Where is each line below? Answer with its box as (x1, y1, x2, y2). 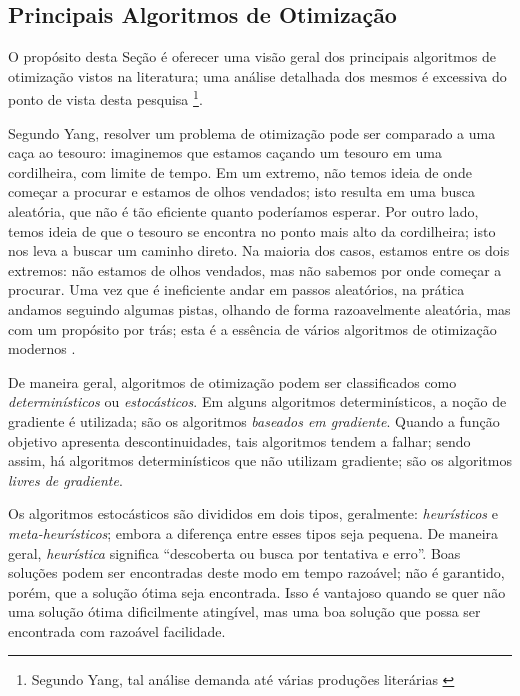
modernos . (8, 338, 76, 359)
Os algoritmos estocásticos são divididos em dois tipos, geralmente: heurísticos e (8, 503, 498, 524)
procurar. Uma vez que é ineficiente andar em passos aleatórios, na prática (8, 279, 465, 300)
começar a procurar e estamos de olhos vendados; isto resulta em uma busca (8, 181, 475, 202)
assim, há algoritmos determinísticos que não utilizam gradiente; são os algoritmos (8, 450, 512, 471)
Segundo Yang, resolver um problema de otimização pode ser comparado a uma (8, 122, 496, 143)
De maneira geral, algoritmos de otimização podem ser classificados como (8, 371, 457, 392)
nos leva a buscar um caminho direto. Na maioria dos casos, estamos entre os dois (8, 240, 510, 261)
